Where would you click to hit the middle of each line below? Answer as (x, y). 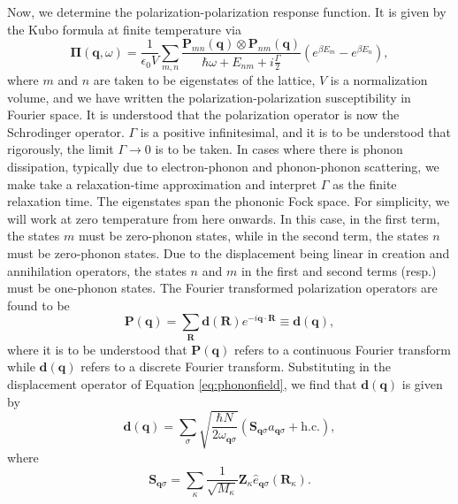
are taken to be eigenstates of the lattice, (204, 80)
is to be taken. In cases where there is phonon (279, 149)
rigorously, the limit (61, 149)
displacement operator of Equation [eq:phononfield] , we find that (182, 383)
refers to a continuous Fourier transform (342, 349)
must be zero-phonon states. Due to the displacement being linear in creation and (229, 252)
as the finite (365, 183)
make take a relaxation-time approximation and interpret (162, 183)
